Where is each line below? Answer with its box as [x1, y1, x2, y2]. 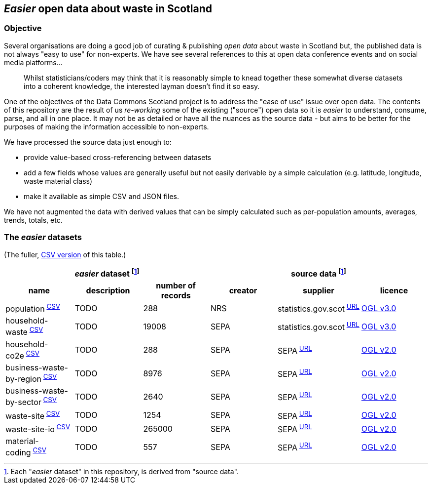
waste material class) [24, 176, 93, 185]
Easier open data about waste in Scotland [4, 2, 212, 15]
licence [380, 285, 408, 295]
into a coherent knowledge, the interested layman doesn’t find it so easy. [24, 81, 260, 90]
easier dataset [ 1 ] [74, 267, 140, 279]
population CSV [5, 302, 60, 314]
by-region [5, 374, 42, 384]
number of [156, 280, 196, 290]
